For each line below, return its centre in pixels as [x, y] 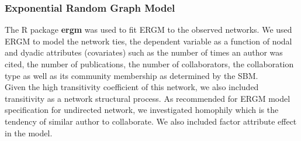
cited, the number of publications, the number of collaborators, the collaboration [149, 64]
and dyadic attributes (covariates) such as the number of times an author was [144, 52]
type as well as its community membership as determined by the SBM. [132, 75]
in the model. [29, 133]
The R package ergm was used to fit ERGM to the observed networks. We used [148, 30]
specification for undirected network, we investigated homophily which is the [142, 110]
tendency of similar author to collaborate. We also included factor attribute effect [151, 121]
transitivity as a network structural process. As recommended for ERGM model [148, 98]
